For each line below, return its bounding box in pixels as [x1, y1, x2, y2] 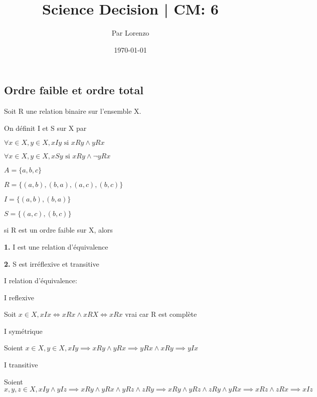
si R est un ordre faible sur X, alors [4, 225, 113, 235]
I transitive [4, 359, 38, 370]
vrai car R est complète [125, 309, 197, 319]
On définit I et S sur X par [4, 122, 87, 133]
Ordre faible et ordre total [4, 82, 143, 98]
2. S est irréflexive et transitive [4, 258, 99, 269]
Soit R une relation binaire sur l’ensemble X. [4, 106, 141, 116]
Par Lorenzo [111, 28, 149, 38]
